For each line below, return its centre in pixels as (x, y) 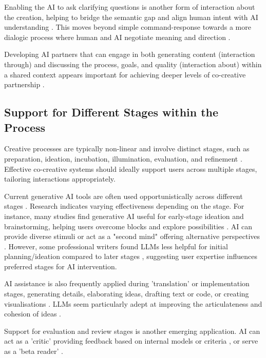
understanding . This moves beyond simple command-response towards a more (128, 27)
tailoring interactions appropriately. (60, 179)
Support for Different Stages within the (111, 112)
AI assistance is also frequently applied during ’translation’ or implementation (127, 283)
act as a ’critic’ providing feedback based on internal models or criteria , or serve (131, 341)
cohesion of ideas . (33, 314)
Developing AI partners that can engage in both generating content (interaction (130, 54)
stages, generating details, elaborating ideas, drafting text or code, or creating (127, 294)
